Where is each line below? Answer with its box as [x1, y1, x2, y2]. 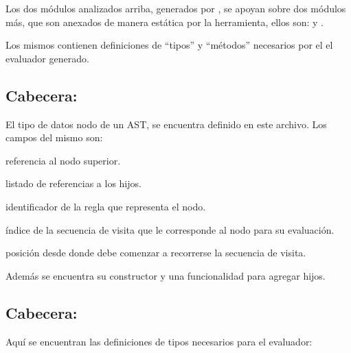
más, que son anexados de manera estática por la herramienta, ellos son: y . [5, 14, 324, 29]
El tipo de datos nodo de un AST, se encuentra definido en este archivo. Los [5, 117, 327, 131]
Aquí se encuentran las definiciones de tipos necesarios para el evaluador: [5, 334, 313, 348]
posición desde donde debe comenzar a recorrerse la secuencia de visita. [5, 245, 306, 260]
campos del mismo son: [5, 130, 103, 145]
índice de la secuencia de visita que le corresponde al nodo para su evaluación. [5, 222, 335, 236]
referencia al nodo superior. [5, 153, 121, 167]
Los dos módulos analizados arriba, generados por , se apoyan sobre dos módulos [5, 1, 346, 15]
